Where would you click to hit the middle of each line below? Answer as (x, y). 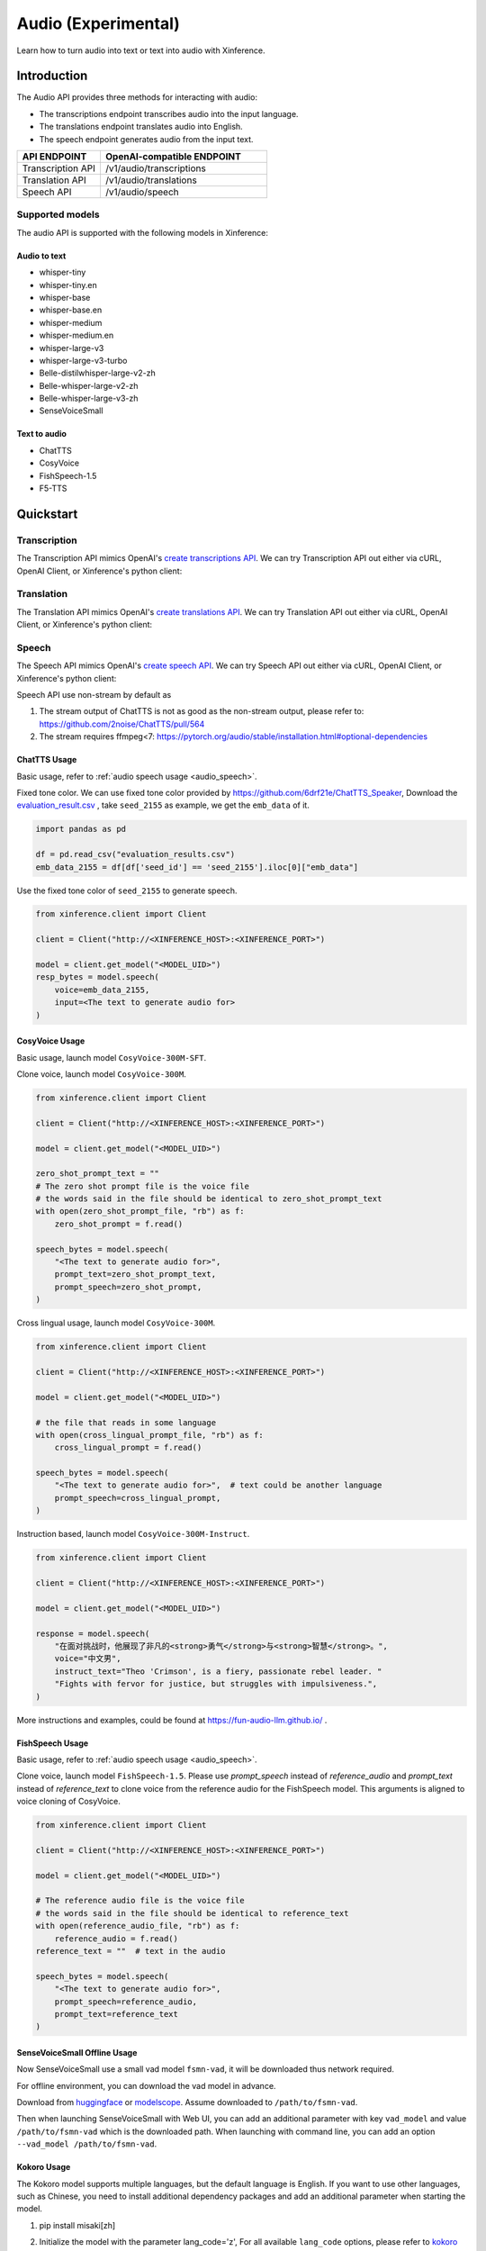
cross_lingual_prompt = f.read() (128, 1448)
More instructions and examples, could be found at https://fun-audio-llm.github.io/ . (172, 1720)
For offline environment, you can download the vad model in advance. (146, 2085)
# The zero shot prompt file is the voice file (142, 1186)
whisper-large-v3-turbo (83, 360)
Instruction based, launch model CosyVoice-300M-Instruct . (133, 1534)
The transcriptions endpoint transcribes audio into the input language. (169, 113)
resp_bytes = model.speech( (97, 977)
